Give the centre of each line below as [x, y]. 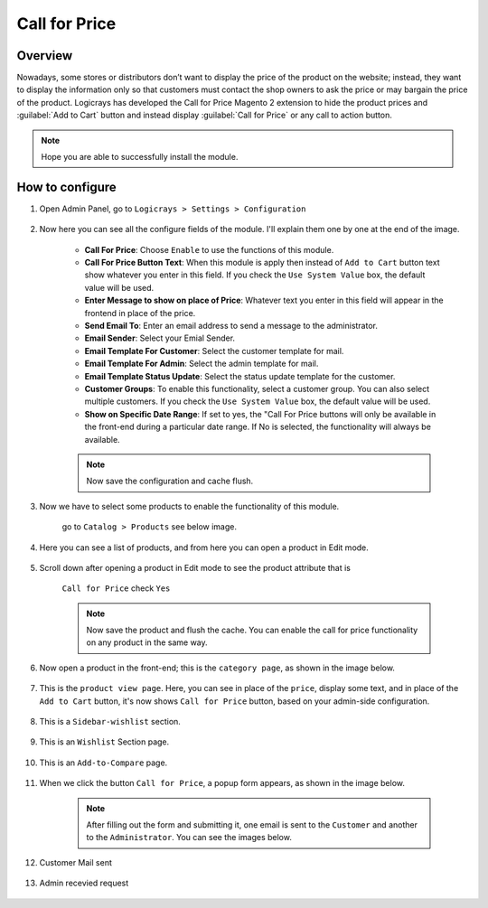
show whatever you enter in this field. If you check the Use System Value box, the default [255, 275]
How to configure [66, 187]
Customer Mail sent [75, 862]
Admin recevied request [84, 883]
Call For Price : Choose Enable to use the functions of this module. [209, 249]
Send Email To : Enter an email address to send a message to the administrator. [231, 326]
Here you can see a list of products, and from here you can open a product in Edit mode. [204, 548]
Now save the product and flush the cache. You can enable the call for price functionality [252, 630]
